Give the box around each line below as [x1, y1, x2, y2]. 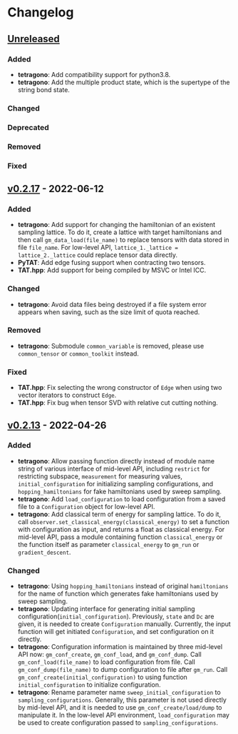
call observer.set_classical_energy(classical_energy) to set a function [17, 517, 229, 526]
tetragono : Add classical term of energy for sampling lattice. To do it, [17, 510, 222, 518]
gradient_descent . [17, 548, 71, 556]
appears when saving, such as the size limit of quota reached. [17, 308, 200, 316]
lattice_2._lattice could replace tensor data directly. [17, 251, 178, 259]
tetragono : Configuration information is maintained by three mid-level [17, 643, 223, 651]
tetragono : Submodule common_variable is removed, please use [17, 341, 205, 350]
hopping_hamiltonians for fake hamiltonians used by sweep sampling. [17, 487, 222, 496]
